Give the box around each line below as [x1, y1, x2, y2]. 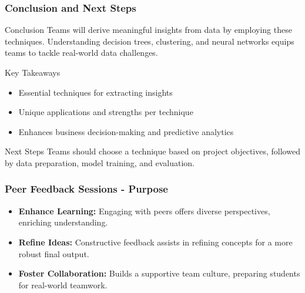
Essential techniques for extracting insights [18, 86, 173, 98]
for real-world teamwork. [18, 278, 108, 291]
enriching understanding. [18, 216, 108, 228]
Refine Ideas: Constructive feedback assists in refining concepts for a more [18, 235, 293, 248]
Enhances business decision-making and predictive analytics [18, 125, 234, 137]
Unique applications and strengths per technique [18, 106, 193, 118]
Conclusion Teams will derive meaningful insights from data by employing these [5, 23, 292, 36]
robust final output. [18, 247, 89, 260]
